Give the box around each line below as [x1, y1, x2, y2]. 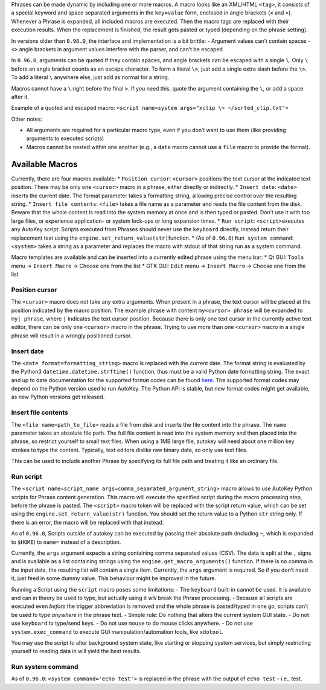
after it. [11, 93, 30, 100]
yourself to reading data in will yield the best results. [11, 648, 141, 655]
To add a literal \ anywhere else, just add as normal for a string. [11, 74, 170, 81]
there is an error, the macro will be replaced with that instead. [11, 519, 164, 526]
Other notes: [11, 115, 42, 123]
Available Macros [11, 159, 78, 169]
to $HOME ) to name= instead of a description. [11, 538, 121, 546]
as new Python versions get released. [11, 393, 105, 401]
